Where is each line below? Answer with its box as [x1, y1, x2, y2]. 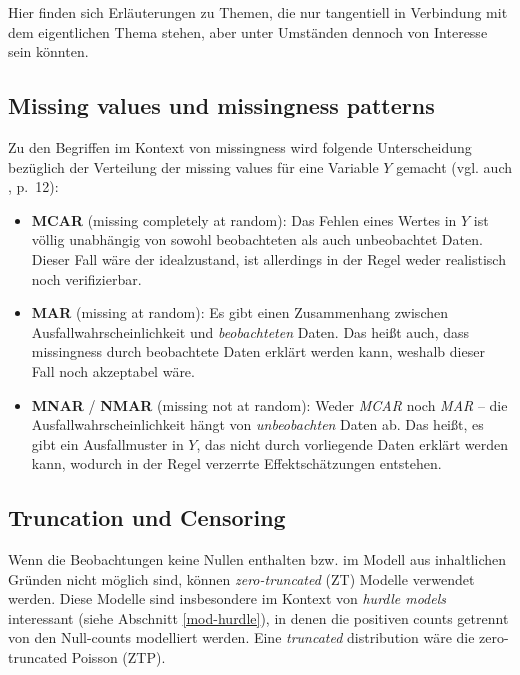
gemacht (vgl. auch [396, 156, 513, 177]
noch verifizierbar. [31, 268, 142, 289]
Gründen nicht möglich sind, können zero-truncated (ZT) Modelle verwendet [8, 568, 475, 589]
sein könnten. [8, 41, 89, 62]
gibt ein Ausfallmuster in [31, 433, 184, 454]
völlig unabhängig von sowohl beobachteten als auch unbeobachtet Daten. [31, 229, 483, 250]
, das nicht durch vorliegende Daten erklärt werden [196, 433, 509, 454]
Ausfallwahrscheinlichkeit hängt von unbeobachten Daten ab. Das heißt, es [31, 414, 484, 435]
